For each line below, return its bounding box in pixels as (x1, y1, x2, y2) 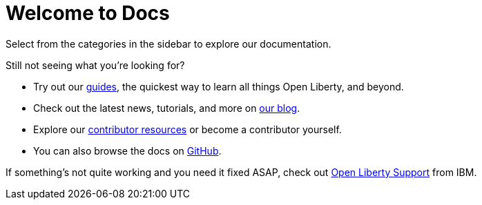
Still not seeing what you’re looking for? (6, 59, 185, 71)
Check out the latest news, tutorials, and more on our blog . (33, 101, 300, 114)
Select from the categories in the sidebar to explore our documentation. (6, 37, 331, 50)
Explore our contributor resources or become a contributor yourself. (33, 123, 342, 135)
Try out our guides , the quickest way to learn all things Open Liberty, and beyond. (33, 80, 404, 92)
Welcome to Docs (6, 1, 170, 25)
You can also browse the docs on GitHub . (33, 144, 222, 157)
